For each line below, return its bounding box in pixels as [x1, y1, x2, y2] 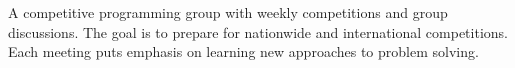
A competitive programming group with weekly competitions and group [8, 2, 448, 22]
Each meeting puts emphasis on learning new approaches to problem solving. [8, 41, 479, 62]
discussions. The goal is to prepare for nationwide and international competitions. [8, 21, 508, 42]
